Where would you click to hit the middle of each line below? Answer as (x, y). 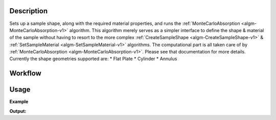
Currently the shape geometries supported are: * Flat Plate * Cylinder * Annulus (93, 59)
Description (29, 11)
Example (19, 102)
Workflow (26, 73)
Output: (18, 111)
